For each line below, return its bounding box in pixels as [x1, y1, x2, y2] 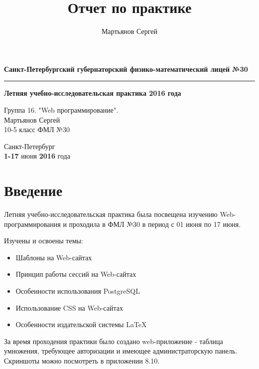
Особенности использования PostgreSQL [15, 285, 140, 296]
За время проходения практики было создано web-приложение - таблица [4, 336, 223, 346]
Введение [4, 180, 63, 200]
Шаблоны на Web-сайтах [15, 252, 92, 262]
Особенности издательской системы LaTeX [15, 319, 147, 330]
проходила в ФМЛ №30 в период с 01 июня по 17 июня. [69, 218, 241, 229]
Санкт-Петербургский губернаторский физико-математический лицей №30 [4, 63, 248, 74]
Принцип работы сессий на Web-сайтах [15, 269, 136, 279]
